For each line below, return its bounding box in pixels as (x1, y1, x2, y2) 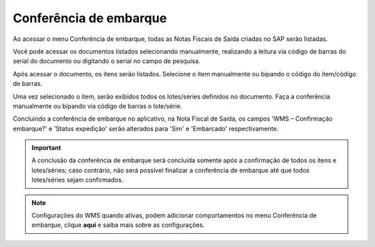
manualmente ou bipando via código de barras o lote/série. (12, 101, 183, 110)
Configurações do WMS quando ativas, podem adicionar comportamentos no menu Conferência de (31, 212, 317, 220)
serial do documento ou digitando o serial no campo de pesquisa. (12, 57, 201, 65)
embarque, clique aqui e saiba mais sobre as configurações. (31, 221, 205, 229)
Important (31, 144, 62, 152)
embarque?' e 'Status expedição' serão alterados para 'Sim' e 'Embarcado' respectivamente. (12, 124, 279, 133)
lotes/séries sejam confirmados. (31, 176, 124, 184)
